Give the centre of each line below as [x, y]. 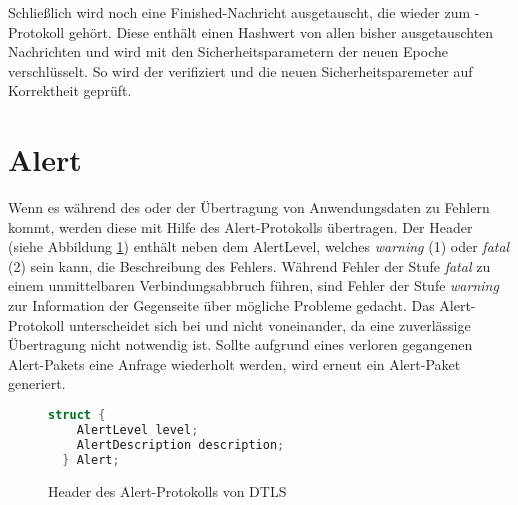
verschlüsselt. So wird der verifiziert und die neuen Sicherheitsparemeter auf [240, 70]
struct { [77, 415]
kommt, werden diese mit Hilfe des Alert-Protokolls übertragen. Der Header [240, 226]
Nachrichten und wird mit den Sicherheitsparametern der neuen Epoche [228, 51]
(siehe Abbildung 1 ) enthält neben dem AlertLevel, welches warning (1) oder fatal [259, 246]
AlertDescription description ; [180, 444]
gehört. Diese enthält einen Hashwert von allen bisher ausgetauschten [281, 31]
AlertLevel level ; [137, 429]
